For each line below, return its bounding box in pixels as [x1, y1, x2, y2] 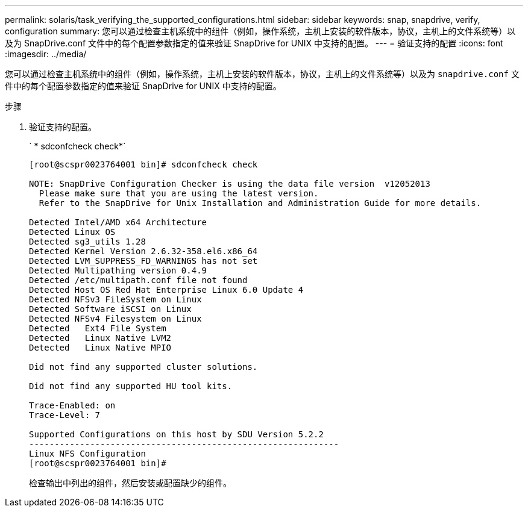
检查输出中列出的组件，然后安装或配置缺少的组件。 [29, 478, 231, 488]
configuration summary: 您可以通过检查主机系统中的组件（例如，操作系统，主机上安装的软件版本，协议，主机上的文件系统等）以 [5, 26, 516, 36]
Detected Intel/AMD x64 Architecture [29, 217, 207, 227]
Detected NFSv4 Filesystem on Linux [29, 314, 202, 323]
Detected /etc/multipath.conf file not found [29, 275, 248, 285]
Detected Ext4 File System [29, 323, 166, 333]
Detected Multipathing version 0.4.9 [29, 266, 207, 275]
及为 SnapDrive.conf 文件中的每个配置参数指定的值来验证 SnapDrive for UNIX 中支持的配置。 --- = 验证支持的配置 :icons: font [5, 38, 503, 48]
